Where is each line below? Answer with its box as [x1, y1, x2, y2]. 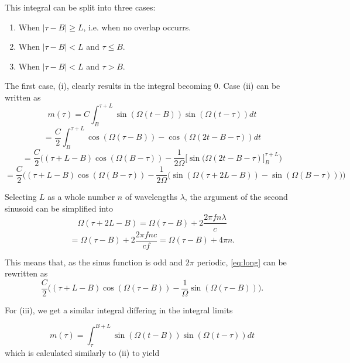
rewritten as [5, 267, 48, 279]
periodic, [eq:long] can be [197, 255, 287, 268]
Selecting [5, 191, 37, 203]
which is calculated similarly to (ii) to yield [5, 346, 160, 358]
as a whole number [47, 191, 115, 203]
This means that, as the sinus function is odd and [5, 255, 183, 268]
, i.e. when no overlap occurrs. [83, 20, 191, 33]
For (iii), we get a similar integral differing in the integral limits [5, 303, 233, 316]
